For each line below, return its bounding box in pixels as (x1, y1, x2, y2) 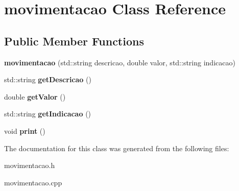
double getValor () (4, 91, 66, 102)
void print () (4, 125, 45, 136)
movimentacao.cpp (4, 177, 62, 187)
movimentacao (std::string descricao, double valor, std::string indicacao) (4, 57, 235, 67)
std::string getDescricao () (4, 74, 91, 85)
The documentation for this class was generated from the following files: (4, 142, 229, 153)
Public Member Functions (4, 33, 144, 49)
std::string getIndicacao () (4, 108, 91, 119)
